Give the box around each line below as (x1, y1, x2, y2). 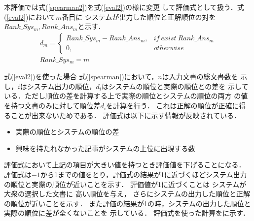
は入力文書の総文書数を (162, 71, 238, 82)
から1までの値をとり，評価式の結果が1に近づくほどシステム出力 (40, 169, 247, 180)
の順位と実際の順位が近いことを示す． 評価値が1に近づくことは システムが (4, 179, 247, 189)
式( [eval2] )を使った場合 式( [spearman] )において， (4, 71, 158, 82)
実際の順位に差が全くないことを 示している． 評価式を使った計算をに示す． (4, 208, 250, 218)
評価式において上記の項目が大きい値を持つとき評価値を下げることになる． (4, 159, 246, 170)
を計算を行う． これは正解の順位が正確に (106, 100, 239, 111)
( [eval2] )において (4, 11, 56, 22)
